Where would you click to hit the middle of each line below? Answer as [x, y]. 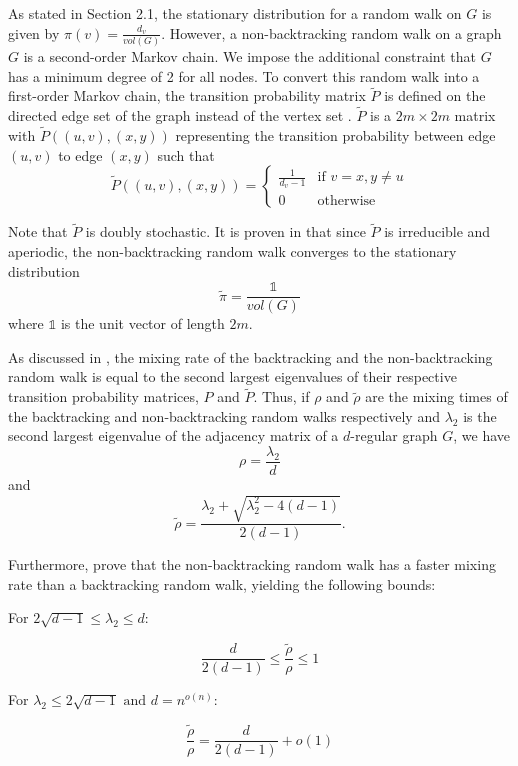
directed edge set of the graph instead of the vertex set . [180, 115]
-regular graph [394, 435]
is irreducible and [437, 231]
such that [186, 154]
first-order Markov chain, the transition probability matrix [187, 95]
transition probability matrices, [103, 396]
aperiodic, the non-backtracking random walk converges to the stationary [232, 250]
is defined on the [435, 95]
